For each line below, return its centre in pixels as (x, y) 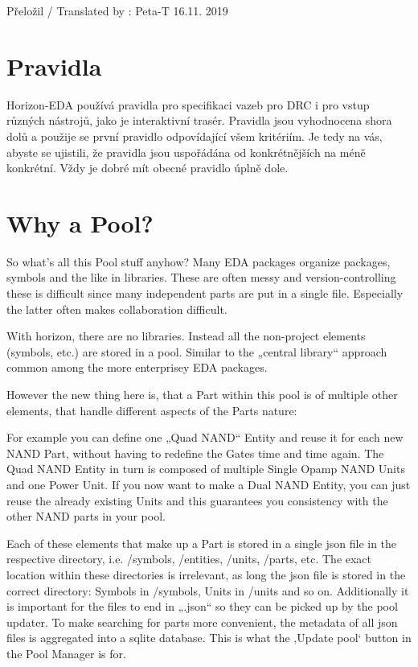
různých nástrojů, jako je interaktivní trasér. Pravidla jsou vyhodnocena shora (199, 120)
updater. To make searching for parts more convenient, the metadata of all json (202, 622)
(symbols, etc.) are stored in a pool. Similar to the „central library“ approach (197, 351)
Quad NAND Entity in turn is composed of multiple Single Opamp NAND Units (206, 469)
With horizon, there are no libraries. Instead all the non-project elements (186, 336)
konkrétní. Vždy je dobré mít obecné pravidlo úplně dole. (148, 168)
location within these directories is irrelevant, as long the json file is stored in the (206, 574)
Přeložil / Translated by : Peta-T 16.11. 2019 (117, 10)
